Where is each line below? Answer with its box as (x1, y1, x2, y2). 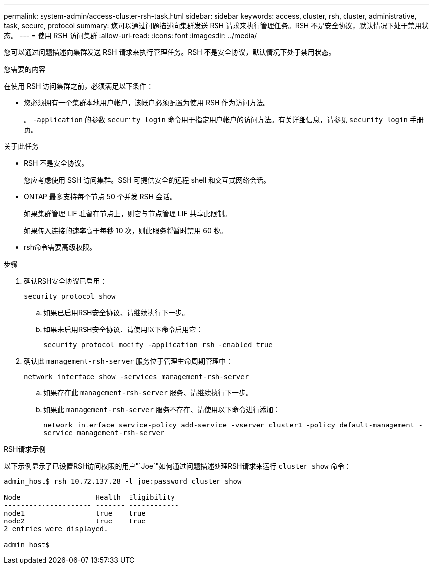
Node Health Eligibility (4, 493, 175, 501)
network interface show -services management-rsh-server (24, 373, 249, 380)
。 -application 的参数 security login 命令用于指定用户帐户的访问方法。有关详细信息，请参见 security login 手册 (24, 115, 424, 124)
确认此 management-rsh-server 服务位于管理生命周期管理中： (24, 357, 233, 365)
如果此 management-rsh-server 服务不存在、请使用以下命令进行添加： (43, 405, 280, 414)
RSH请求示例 (4, 445, 46, 453)
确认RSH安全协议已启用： (24, 277, 107, 285)
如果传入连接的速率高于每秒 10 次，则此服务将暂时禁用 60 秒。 (24, 226, 227, 235)
